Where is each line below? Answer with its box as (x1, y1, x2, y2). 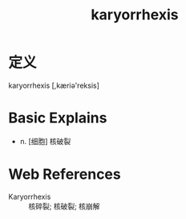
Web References (8, 165, 122, 184)
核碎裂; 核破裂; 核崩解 (28, 201, 100, 211)
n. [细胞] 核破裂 (19, 136, 71, 146)
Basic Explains (8, 109, 107, 127)
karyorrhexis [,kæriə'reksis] (8, 81, 100, 90)
